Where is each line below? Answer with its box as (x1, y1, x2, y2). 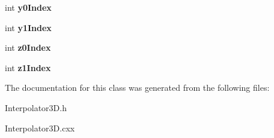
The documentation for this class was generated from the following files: (5, 81, 270, 94)
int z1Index (5, 61, 51, 73)
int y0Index (5, 1, 52, 13)
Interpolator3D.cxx (5, 121, 75, 134)
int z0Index (5, 41, 51, 54)
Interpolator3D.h (5, 101, 67, 114)
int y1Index (5, 21, 52, 33)
